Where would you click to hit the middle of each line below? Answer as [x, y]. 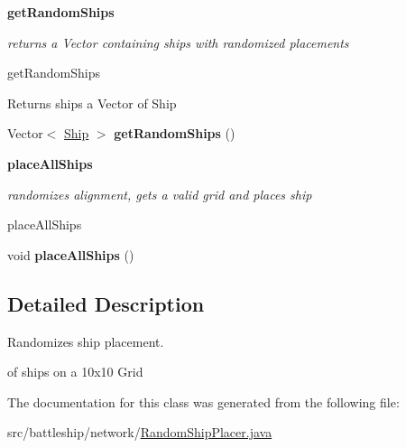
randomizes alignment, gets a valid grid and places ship [160, 194]
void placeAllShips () [71, 254]
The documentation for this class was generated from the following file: [203, 401]
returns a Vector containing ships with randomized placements [178, 42]
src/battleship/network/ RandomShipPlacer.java [140, 432]
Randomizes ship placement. [86, 341]
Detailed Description [106, 303]
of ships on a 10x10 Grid [75, 372]
